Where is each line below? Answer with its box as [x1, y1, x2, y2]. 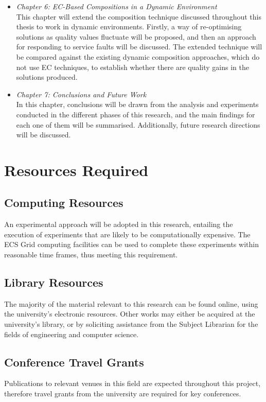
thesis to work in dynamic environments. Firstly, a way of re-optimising [16, 21, 242, 32]
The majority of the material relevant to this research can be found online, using [4, 298, 258, 309]
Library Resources [4, 274, 103, 290]
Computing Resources [4, 195, 123, 211]
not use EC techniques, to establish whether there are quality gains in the [16, 61, 249, 72]
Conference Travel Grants [4, 354, 144, 370]
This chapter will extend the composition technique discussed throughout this [16, 11, 261, 22]
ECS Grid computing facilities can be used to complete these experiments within [4, 239, 259, 250]
